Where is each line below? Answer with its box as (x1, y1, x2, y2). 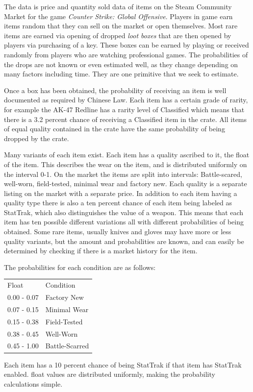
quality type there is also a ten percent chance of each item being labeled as (4, 197, 232, 208)
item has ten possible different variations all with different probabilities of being (4, 217, 244, 227)
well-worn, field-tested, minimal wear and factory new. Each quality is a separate (4, 178, 247, 189)
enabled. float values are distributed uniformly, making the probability (4, 369, 215, 379)
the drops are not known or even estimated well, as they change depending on (4, 59, 238, 69)
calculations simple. (4, 378, 63, 389)
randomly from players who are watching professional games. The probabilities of (4, 49, 248, 59)
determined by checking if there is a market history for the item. (4, 245, 198, 256)
